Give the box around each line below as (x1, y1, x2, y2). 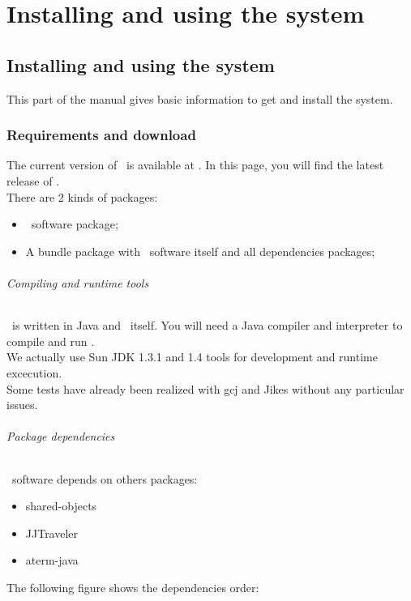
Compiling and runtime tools (6, 274, 149, 291)
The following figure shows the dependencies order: (6, 578, 259, 595)
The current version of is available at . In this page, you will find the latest (6, 156, 384, 173)
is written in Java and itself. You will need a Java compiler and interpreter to (11, 317, 403, 334)
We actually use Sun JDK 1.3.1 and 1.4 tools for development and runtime (6, 348, 378, 365)
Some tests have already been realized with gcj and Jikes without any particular (6, 380, 405, 397)
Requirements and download (6, 125, 196, 145)
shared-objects (25, 497, 97, 514)
